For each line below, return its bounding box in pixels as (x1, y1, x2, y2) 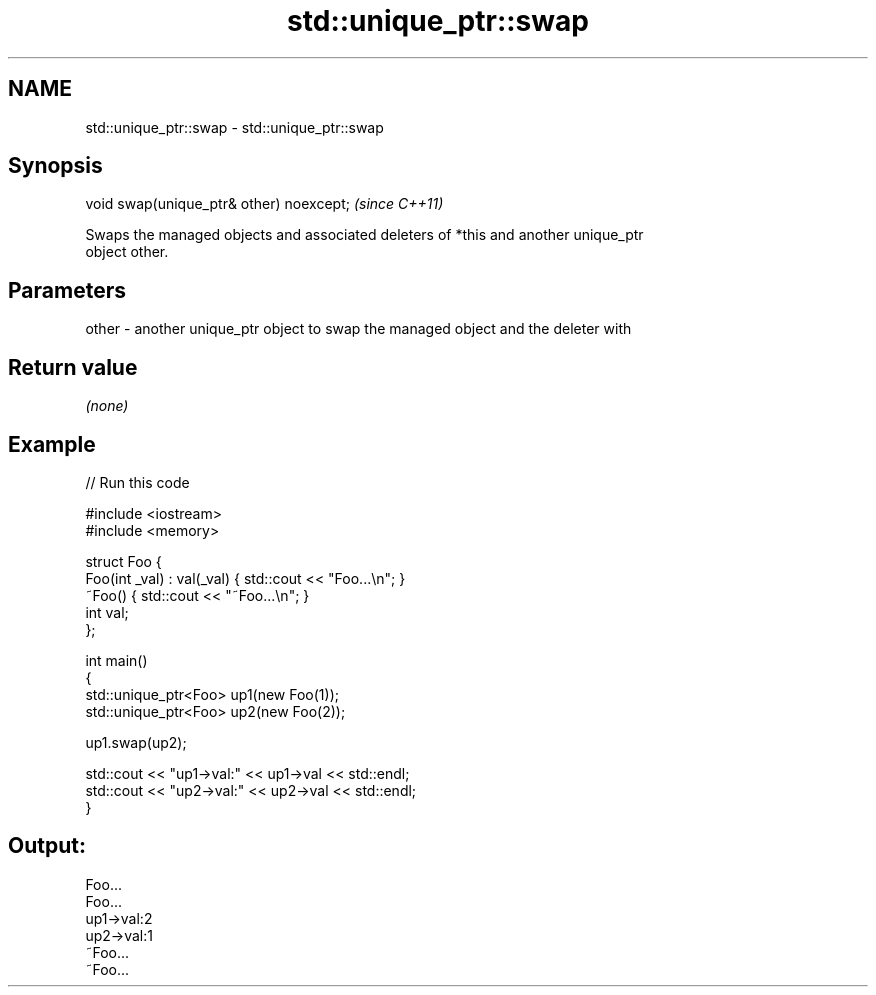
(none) (85, 397, 129, 415)
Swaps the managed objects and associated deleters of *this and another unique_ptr (85, 226, 644, 244)
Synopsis (8, 153, 103, 179)
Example (8, 431, 96, 457)
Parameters (8, 277, 126, 303)
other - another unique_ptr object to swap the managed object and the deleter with (85, 320, 632, 338)
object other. (85, 243, 169, 261)
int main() (85, 651, 148, 669)
